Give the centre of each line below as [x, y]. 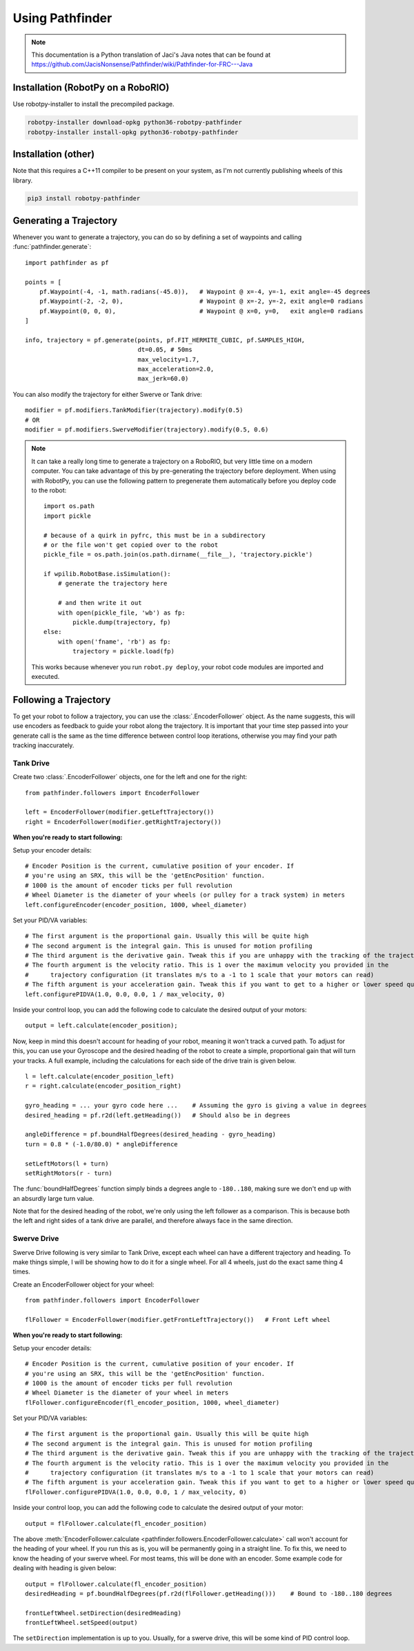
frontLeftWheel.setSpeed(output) [81, 1623]
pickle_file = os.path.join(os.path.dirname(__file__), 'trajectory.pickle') [178, 554]
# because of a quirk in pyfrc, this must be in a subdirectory [155, 535]
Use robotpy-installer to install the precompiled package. [94, 104]
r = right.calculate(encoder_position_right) [103, 1086]
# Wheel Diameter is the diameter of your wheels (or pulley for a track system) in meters [185, 895]
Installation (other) [54, 155]
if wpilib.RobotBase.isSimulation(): [108, 574]
